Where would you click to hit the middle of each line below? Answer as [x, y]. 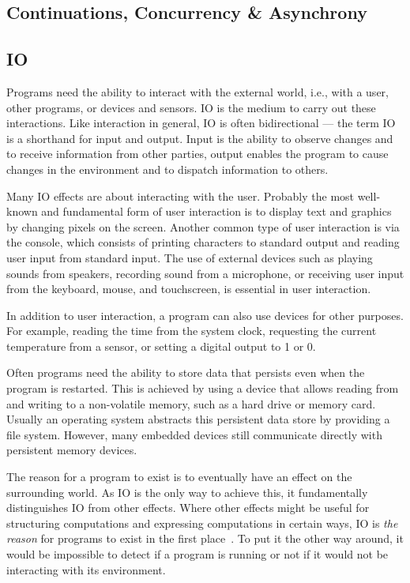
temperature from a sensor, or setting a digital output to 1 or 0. [161, 346]
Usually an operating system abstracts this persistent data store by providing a [198, 419]
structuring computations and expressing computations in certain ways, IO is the [202, 523]
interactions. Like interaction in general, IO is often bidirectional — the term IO [201, 123]
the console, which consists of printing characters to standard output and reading [203, 242]
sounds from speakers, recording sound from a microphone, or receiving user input [205, 273]
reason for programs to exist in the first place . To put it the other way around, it [205, 538]
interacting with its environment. [86, 569]
